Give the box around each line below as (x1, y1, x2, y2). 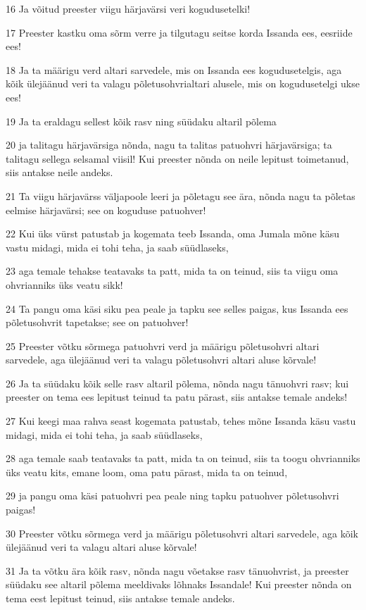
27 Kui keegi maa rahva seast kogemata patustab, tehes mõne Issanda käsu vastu (6, 413, 356, 428)
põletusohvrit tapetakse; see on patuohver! (6, 315, 189, 330)
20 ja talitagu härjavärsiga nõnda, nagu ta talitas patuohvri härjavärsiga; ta (6, 137, 332, 152)
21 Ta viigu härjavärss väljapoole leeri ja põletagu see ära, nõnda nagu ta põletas (6, 188, 355, 203)
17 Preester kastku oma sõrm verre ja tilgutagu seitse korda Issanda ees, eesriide (6, 25, 353, 39)
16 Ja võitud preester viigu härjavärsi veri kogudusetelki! (6, 1, 251, 15)
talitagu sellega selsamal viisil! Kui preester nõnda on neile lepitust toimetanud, (6, 151, 349, 166)
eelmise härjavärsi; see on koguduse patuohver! (6, 202, 206, 217)
